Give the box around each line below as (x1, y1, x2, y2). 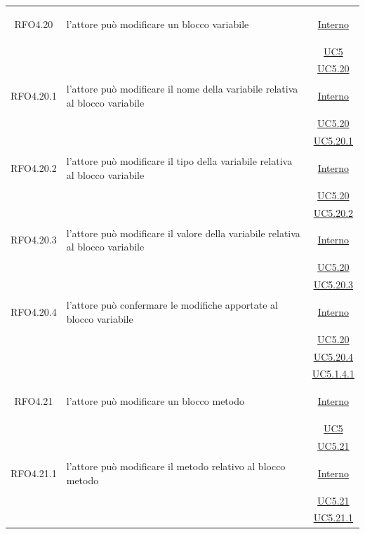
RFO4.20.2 (11, 160, 57, 175)
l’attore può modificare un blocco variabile (66, 16, 249, 31)
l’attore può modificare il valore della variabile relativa (66, 225, 300, 240)
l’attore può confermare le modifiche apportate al (66, 298, 278, 312)
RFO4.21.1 (11, 465, 57, 480)
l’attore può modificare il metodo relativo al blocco (66, 458, 286, 473)
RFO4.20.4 (11, 304, 57, 319)
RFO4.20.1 (11, 88, 57, 103)
